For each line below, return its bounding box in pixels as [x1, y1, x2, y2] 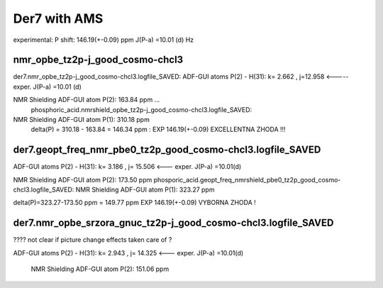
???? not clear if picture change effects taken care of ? [13, 236, 172, 244]
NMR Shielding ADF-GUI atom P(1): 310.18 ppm [13, 116, 150, 124]
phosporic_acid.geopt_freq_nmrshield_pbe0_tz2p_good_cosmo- [153, 175, 341, 184]
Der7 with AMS [13, 11, 104, 26]
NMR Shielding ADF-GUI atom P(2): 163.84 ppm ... [13, 96, 160, 104]
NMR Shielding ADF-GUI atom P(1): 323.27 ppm [75, 185, 215, 194]
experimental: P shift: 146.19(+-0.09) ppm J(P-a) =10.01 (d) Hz [13, 35, 194, 44]
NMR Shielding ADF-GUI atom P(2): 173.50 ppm [13, 175, 152, 184]
